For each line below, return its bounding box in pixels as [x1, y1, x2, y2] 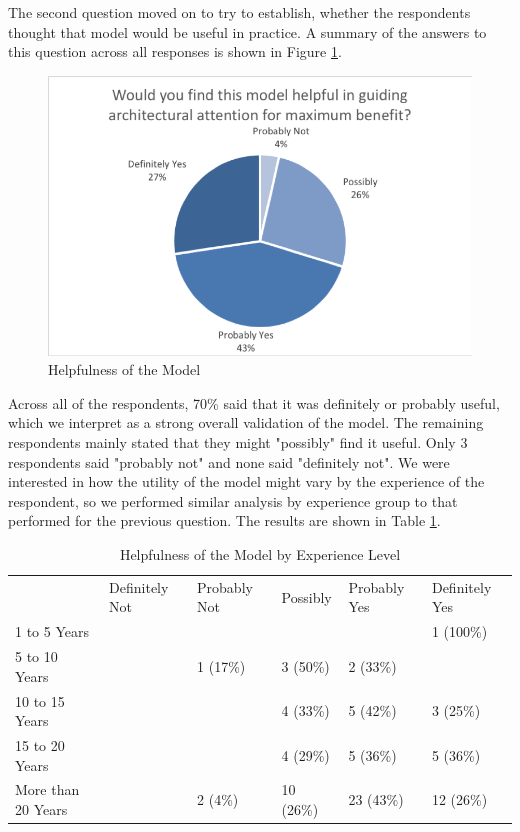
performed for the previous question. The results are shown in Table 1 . [8, 510, 441, 531]
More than [15, 779, 80, 800]
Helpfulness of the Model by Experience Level [119, 543, 401, 564]
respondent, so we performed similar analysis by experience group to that [8, 490, 458, 511]
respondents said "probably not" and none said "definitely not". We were [8, 451, 450, 472]
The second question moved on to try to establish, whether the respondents [8, 2, 471, 22]
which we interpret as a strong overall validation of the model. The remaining [8, 412, 484, 433]
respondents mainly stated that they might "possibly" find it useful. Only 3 [8, 431, 468, 452]
